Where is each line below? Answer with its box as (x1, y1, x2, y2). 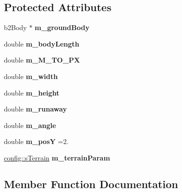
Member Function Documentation (4, 176, 179, 191)
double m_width (4, 71, 58, 81)
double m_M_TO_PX (4, 55, 80, 65)
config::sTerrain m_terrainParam (4, 152, 110, 162)
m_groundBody (34, 22, 90, 32)
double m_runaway (4, 104, 67, 114)
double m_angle (4, 120, 56, 130)
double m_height (4, 87, 60, 97)
